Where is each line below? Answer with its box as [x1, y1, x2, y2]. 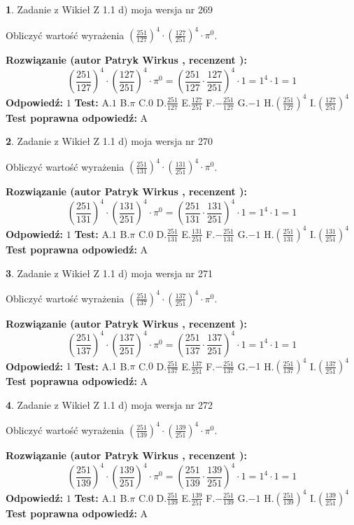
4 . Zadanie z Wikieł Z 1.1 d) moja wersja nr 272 [6, 397, 213, 412]
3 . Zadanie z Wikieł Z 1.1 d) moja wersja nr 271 [6, 265, 213, 280]
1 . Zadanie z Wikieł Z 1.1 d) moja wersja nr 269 [6, 2, 213, 16]
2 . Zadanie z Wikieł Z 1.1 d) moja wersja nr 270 [6, 134, 213, 148]
